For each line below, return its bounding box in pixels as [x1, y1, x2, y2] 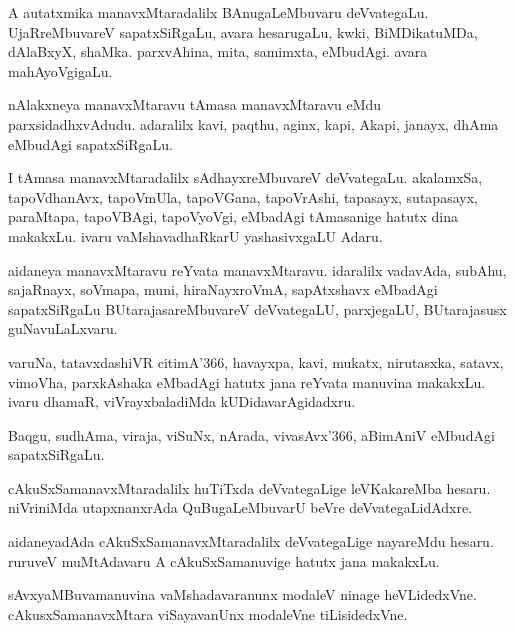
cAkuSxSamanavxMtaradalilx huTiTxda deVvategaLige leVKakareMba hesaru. [8, 477, 491, 498]
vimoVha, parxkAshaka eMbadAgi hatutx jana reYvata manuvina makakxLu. [8, 371, 486, 392]
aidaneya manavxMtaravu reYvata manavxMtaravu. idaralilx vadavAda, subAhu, [8, 259, 507, 280]
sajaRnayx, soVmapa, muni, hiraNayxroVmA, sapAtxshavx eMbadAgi [8, 279, 438, 300]
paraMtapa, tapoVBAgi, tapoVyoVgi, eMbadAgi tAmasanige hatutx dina [8, 206, 458, 227]
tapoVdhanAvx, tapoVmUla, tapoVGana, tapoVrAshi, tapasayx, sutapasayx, [8, 186, 478, 207]
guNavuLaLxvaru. [8, 318, 118, 339]
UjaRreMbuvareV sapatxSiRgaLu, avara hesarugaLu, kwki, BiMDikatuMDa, [8, 21, 478, 42]
